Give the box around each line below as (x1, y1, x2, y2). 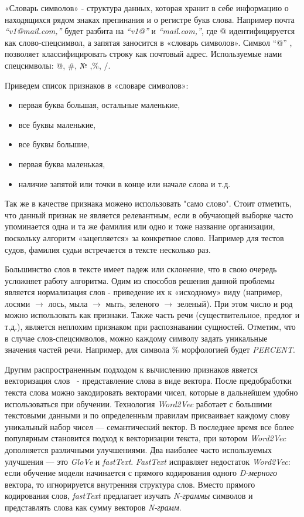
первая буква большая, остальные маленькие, (18, 99, 180, 111)
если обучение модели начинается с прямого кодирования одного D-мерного (5, 467, 277, 479)
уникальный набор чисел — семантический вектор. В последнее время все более (5, 420, 294, 432)
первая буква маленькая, (18, 157, 105, 170)
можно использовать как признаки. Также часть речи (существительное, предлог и (5, 309, 300, 321)
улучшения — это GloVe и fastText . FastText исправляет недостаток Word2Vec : (5, 455, 291, 467)
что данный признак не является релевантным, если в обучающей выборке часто (5, 208, 293, 221)
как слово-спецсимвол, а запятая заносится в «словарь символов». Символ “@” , (5, 36, 292, 48)
